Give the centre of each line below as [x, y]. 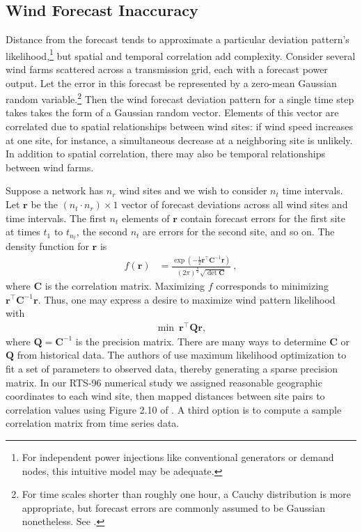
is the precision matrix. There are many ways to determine [201, 341]
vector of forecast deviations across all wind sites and [235, 204]
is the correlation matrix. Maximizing [125, 285]
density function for [47, 246]
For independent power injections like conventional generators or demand [178, 457]
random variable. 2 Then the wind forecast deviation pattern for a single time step [180, 98]
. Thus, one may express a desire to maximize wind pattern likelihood [187, 299]
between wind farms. [50, 167]
